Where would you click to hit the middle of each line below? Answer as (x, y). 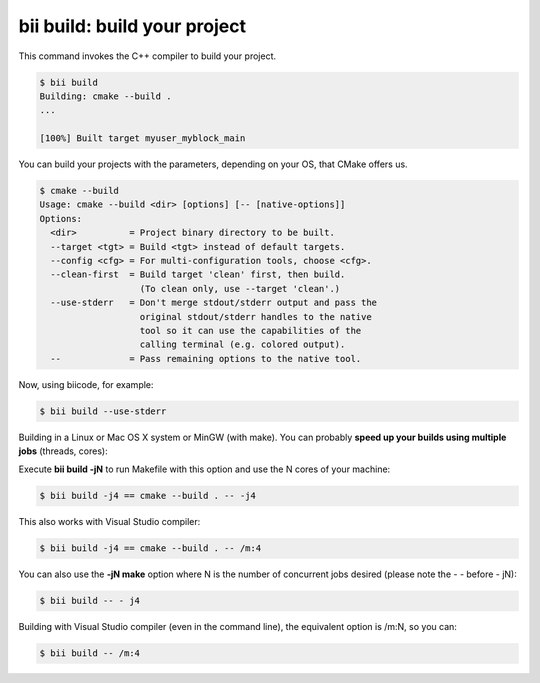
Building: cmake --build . (105, 96)
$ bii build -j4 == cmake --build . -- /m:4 (150, 548)
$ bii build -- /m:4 (89, 653)
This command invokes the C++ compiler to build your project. (147, 56)
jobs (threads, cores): (63, 451)
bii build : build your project (132, 26)
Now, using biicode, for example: (86, 384)
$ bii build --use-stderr (103, 411)
